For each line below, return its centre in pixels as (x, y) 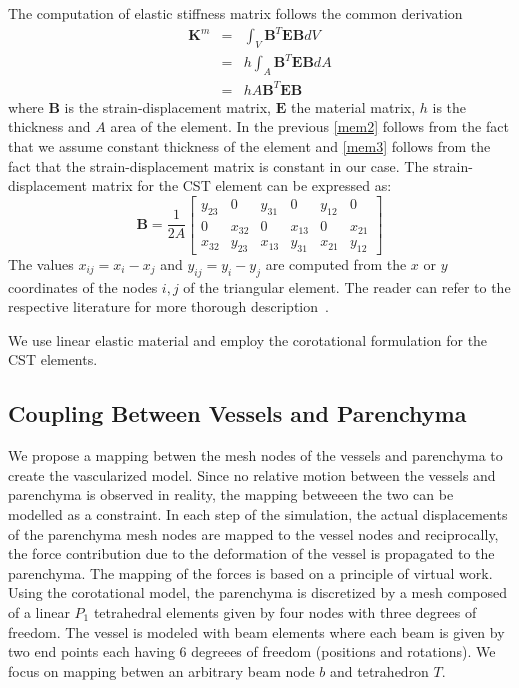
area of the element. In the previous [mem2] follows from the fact (309, 126)
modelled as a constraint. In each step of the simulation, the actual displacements (258, 514)
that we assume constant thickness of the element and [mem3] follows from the (249, 145)
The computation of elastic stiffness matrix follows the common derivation (235, 13)
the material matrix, (353, 106)
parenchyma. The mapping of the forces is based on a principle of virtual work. (250, 572)
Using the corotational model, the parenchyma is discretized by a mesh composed (258, 592)
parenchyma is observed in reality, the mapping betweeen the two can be (231, 494)
